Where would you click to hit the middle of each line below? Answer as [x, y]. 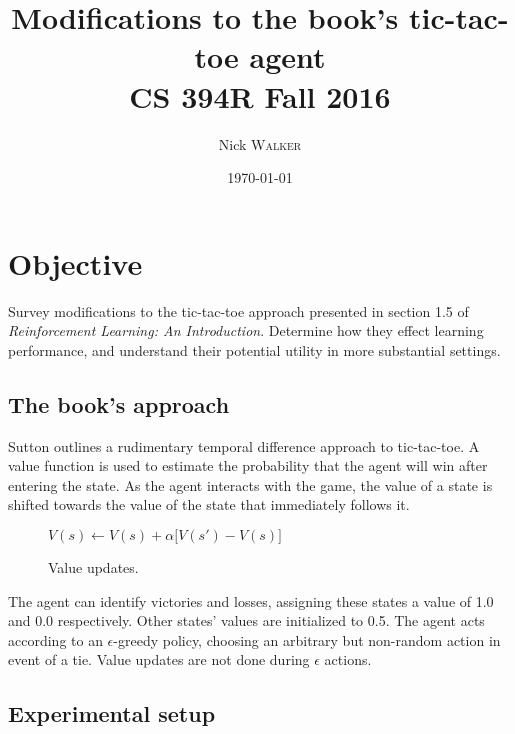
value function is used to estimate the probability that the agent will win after [248, 465]
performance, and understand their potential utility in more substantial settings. [254, 349]
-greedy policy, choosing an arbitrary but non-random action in [307, 639]
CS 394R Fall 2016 [260, 95]
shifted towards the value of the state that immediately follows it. [209, 504]
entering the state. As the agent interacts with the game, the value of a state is [250, 484]
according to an [55, 639]
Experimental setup [112, 713]
